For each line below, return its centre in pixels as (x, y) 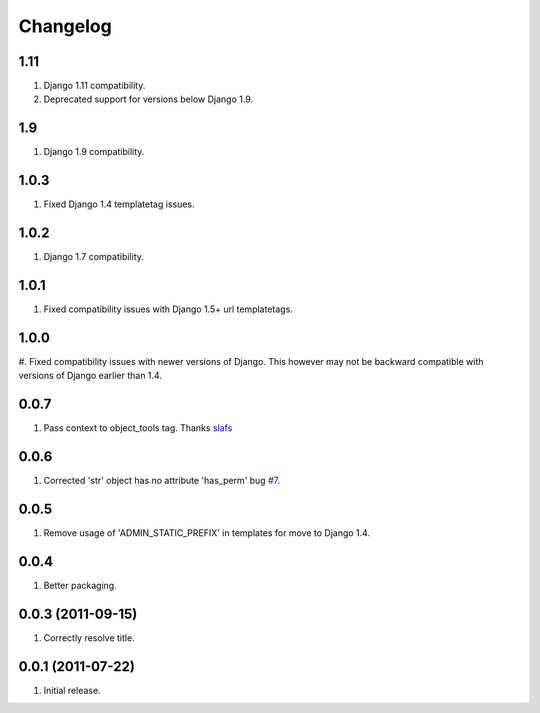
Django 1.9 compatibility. (94, 152)
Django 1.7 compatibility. (94, 257)
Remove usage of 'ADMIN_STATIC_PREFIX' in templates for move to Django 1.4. (206, 533)
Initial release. (72, 690)
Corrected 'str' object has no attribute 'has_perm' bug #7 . (161, 481)
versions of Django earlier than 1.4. (90, 376)
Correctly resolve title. (89, 637)
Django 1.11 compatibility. (94, 86)
